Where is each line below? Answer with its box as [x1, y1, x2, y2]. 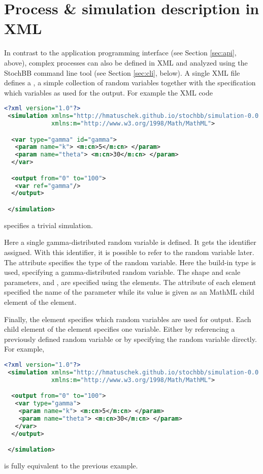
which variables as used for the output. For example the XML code [4, 87, 213, 98]
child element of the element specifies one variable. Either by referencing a [4, 324, 235, 334]
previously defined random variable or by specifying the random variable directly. [4, 333, 257, 344]
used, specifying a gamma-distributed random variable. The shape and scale [4, 267, 241, 277]
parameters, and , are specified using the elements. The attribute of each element [4, 276, 256, 287]
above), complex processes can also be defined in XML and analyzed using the [4, 57, 248, 68]
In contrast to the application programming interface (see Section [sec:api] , [4, 47, 237, 58]
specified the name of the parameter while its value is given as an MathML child [4, 287, 254, 297]
